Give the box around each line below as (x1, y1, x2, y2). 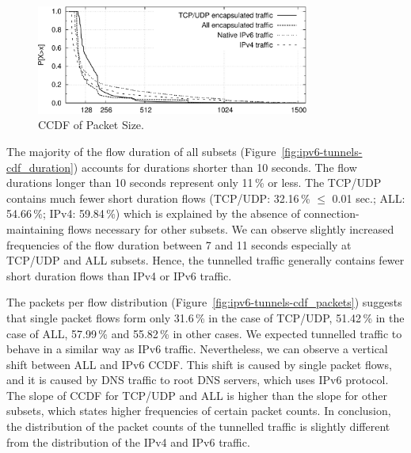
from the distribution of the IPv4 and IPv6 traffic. (6, 433, 250, 450)
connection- (303, 205, 360, 222)
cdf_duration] (6, 158, 74, 175)
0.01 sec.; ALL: (332, 189, 405, 206)
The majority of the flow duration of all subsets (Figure (6, 143, 276, 159)
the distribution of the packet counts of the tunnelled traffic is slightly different (6, 418, 390, 435)
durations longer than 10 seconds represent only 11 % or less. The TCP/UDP (6, 174, 382, 191)
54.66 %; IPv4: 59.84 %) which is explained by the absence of (6, 205, 300, 222)
